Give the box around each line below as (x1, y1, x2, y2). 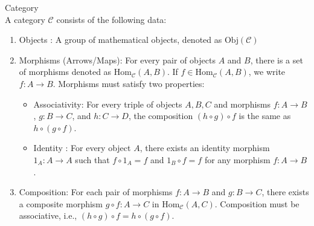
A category (5, 13, 45, 25)
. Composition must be (214, 197, 300, 210)
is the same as (239, 109, 291, 122)
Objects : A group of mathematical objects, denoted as (19, 33, 222, 46)
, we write (248, 65, 286, 78)
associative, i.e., (19, 209, 77, 222)
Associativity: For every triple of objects (33, 97, 182, 110)
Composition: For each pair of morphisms (19, 186, 173, 198)
